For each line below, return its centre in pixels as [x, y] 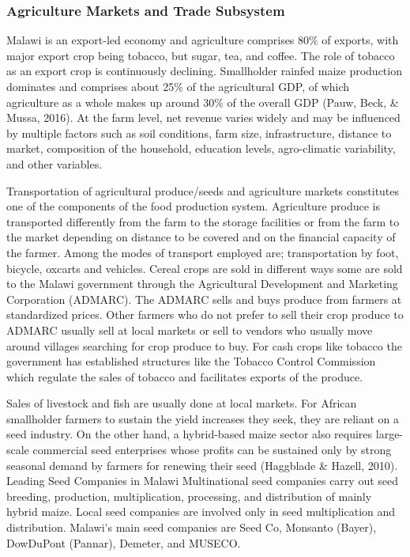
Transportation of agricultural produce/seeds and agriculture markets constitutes [203, 190]
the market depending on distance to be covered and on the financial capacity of [201, 237]
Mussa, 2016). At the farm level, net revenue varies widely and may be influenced [203, 117]
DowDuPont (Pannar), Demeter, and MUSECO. [124, 542]
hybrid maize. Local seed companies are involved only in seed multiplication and [201, 512]
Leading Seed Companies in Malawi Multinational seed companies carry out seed [203, 481]
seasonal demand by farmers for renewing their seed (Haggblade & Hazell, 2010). [202, 465]
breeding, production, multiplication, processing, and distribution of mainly [189, 496]
